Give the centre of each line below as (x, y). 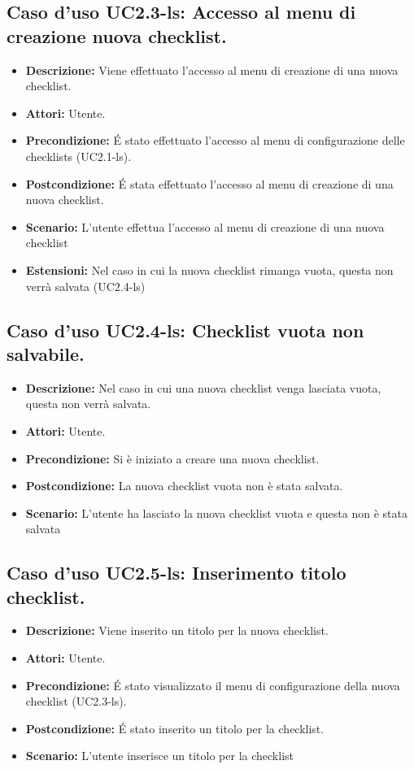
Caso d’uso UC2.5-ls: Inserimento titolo (176, 573)
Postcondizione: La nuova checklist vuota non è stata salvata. (184, 486)
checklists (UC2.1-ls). (78, 156)
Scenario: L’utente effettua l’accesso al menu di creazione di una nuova (205, 226)
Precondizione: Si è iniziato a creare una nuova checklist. (172, 458)
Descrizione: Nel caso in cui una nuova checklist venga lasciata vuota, (203, 387)
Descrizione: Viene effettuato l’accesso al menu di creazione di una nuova (212, 70)
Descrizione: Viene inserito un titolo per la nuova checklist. (177, 630)
